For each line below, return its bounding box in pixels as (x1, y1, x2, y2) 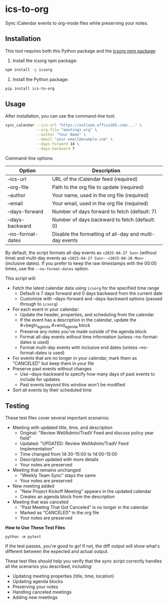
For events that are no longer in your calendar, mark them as (12, 355, 137, 361)
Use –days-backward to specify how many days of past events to (19, 371, 155, 377)
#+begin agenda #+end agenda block (19, 322, 90, 329)
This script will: (5, 275, 36, 281)
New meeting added (12, 483, 54, 489)
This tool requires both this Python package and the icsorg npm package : (5, 48, 156, 54)
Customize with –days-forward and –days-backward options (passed (19, 295, 162, 301)
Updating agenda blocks (12, 578, 63, 584)
